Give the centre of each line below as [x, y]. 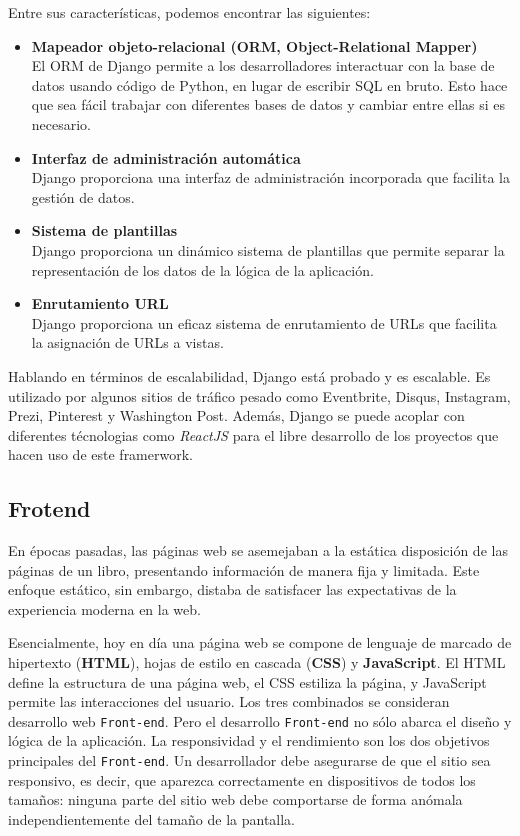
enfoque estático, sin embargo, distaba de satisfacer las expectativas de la [232, 589]
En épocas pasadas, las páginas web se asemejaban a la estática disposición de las [258, 550]
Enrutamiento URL [100, 303]
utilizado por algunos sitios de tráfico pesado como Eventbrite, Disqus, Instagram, [259, 395]
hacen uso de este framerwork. [100, 454]
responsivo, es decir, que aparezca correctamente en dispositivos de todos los [242, 779]
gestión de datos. [83, 196]
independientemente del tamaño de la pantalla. [152, 818]
